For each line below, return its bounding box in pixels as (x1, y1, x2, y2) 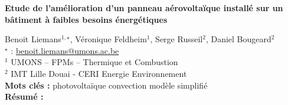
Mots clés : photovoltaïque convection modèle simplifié (5, 79, 208, 91)
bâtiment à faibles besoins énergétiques (5, 13, 168, 25)
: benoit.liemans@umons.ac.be (11, 44, 119, 56)
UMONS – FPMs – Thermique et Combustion (11, 56, 178, 68)
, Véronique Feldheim (70, 33, 147, 45)
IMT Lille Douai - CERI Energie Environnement (11, 67, 187, 79)
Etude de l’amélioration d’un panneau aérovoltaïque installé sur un (5, 2, 283, 13)
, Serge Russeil (150, 33, 203, 45)
